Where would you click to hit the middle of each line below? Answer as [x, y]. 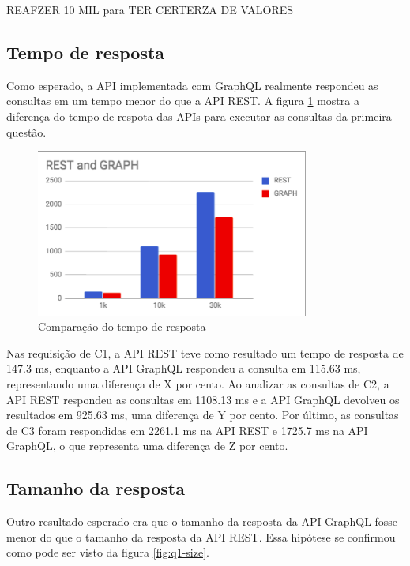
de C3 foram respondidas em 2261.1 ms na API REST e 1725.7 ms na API [187, 430]
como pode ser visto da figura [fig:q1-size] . [108, 552]
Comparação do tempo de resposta [122, 326]
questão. [26, 131]
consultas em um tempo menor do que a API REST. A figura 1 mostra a [183, 101]
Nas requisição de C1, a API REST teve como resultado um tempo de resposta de [205, 352]
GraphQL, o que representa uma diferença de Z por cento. [147, 446]
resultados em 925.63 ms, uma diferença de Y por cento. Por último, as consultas [203, 415]
